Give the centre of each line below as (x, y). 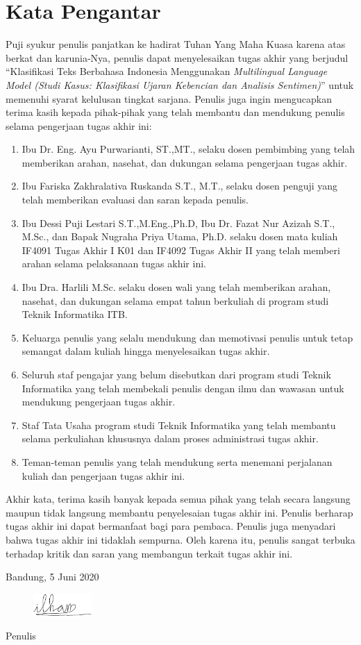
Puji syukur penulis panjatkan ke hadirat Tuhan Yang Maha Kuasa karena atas (176, 44)
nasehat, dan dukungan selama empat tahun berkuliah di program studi (175, 300)
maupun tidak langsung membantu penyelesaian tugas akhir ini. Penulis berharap (179, 512)
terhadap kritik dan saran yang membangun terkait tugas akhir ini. (149, 553)
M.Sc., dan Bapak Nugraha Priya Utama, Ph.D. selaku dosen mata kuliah (180, 236)
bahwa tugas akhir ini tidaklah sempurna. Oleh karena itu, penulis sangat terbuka (180, 539)
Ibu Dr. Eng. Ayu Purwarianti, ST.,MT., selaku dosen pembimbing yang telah (188, 149)
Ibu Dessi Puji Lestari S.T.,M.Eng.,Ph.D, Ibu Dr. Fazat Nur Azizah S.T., (178, 223)
